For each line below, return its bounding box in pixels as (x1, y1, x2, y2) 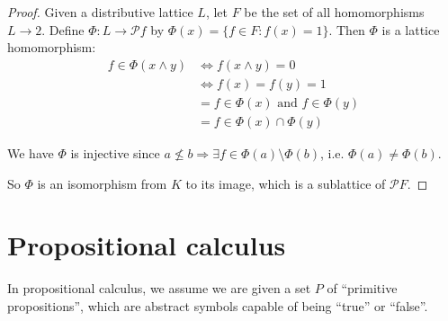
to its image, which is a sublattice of (185, 174, 386, 192)
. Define (41, 20, 85, 39)
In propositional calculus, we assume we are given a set (7, 279, 311, 298)
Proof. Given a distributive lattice (7, 3, 193, 21)
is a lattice (381, 20, 440, 39)
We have (7, 143, 54, 162)
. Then (328, 20, 365, 39)
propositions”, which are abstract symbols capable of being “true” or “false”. (7, 296, 428, 315)
